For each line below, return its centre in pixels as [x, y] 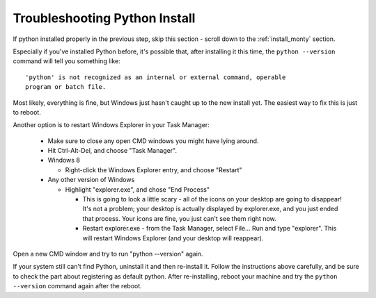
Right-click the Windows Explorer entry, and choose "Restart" [154, 169]
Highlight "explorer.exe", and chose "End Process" [138, 189]
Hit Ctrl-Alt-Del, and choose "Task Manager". [112, 151]
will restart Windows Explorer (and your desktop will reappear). [173, 238]
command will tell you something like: [67, 61]
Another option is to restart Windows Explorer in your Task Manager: [111, 125]
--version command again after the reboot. [77, 286]
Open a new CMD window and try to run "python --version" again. [108, 254]
